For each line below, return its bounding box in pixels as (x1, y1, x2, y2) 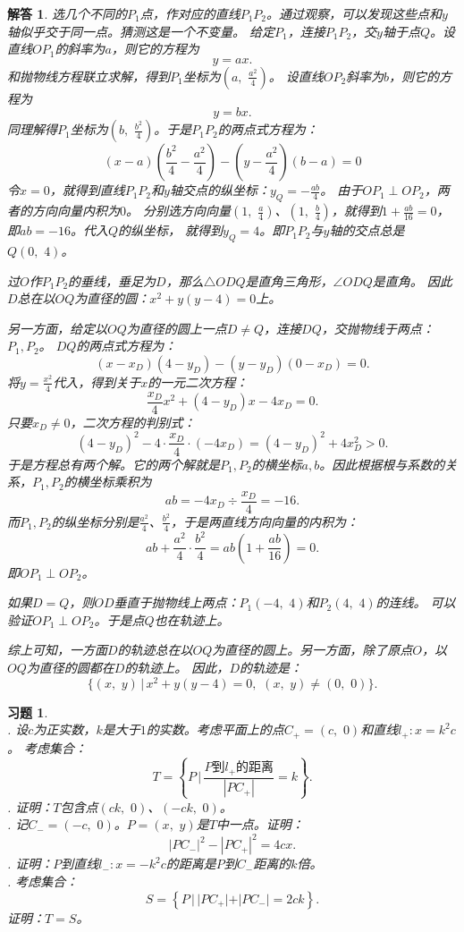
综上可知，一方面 (7, 640, 107, 659)
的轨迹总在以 (117, 640, 193, 659)
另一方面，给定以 (7, 318, 107, 337)
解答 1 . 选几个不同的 (7, 4, 127, 22)
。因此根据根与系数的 (319, 454, 445, 473)
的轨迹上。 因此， (124, 658, 230, 677)
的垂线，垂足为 (68, 271, 156, 290)
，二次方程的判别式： (70, 412, 196, 431)
